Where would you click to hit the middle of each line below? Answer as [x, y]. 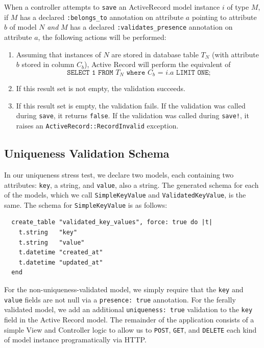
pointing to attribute [224, 17]
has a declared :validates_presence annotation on [151, 27]
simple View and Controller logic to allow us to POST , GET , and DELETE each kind [130, 329]
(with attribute [235, 54]
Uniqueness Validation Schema [87, 153]
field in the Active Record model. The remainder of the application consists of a [129, 319]
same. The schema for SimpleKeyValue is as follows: [86, 204]
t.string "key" [48, 233]
